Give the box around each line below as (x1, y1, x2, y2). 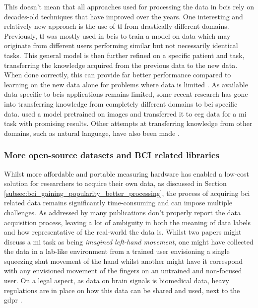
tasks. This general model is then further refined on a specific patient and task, (4, 50, 245, 60)
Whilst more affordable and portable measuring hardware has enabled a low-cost (4, 168, 250, 179)
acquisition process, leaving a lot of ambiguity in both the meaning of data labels (4, 217, 251, 227)
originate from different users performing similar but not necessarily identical (4, 40, 238, 51)
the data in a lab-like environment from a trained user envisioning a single (4, 246, 230, 256)
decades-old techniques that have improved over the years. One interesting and (4, 11, 243, 21)
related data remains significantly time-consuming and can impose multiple (4, 197, 233, 208)
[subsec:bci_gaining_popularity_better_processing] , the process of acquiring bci (4, 187, 250, 198)
